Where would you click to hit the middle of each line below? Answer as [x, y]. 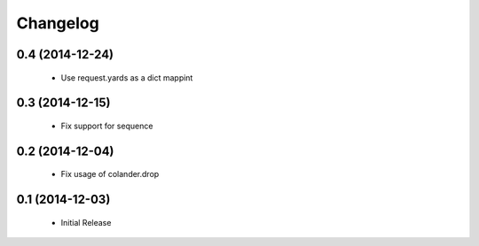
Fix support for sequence [107, 126]
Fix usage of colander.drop [110, 174]
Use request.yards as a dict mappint [127, 77]
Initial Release [86, 222]
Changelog [58, 23]
